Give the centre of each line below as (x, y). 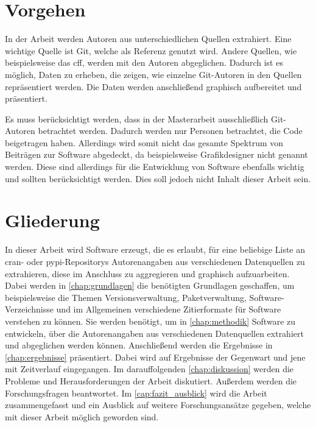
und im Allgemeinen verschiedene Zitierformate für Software (169, 309)
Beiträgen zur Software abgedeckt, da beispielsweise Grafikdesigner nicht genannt (156, 154)
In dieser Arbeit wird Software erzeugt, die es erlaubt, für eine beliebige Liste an (155, 249)
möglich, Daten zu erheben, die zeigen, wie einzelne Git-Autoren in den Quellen (153, 74)
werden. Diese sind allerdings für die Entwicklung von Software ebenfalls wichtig (155, 167)
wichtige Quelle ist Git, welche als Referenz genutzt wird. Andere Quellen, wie (151, 50)
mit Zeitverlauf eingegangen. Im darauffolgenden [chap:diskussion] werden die (149, 369)
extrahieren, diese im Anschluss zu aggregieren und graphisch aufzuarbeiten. (147, 273)
